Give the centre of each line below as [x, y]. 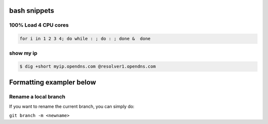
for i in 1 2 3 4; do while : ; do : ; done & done [85, 39]
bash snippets [32, 11]
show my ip [23, 53]
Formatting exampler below [53, 82]
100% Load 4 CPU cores [39, 25]
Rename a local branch [37, 96]
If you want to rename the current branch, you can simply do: [72, 107]
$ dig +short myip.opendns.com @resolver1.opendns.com [88, 66]
